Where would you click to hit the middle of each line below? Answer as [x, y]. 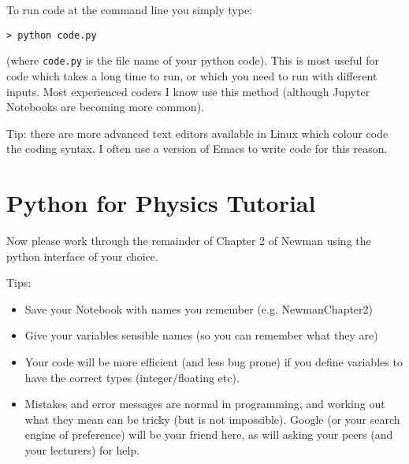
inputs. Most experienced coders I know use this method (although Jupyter [188, 91]
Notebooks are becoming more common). [105, 107]
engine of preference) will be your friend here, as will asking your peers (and [209, 434]
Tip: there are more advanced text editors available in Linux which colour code [197, 133]
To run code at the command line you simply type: [130, 9]
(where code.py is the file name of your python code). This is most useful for [193, 60]
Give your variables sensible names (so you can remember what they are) [201, 335]
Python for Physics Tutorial [161, 203]
